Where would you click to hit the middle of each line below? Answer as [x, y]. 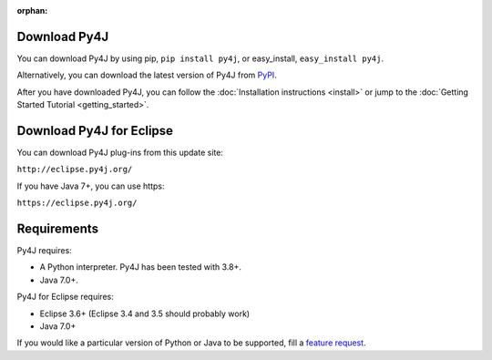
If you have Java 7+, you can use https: [91, 186]
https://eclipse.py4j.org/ [77, 203]
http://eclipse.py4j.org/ [75, 170]
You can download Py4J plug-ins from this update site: [120, 152]
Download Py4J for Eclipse [95, 131]
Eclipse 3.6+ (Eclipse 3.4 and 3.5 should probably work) [145, 314]
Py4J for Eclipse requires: [65, 297]
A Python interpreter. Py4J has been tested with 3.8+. [140, 267]
